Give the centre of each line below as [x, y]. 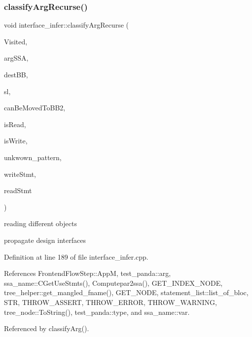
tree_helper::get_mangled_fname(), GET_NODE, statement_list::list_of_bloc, [126, 292]
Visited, [16, 41]
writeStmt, [20, 174]
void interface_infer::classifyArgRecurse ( [66, 25]
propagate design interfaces [45, 240]
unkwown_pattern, [33, 157]
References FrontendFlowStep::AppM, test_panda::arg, [88, 273]
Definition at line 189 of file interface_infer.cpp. [76, 256]
